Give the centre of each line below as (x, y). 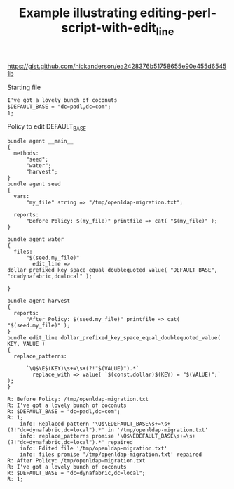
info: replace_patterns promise (67, 436)
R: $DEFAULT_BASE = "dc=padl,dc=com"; (64, 412)
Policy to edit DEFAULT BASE (47, 128)
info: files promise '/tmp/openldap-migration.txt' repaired (111, 455)
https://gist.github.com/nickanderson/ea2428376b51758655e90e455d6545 (117, 66)
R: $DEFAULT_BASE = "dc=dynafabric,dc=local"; (76, 473)
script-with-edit (109, 28)
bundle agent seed (34, 184)
